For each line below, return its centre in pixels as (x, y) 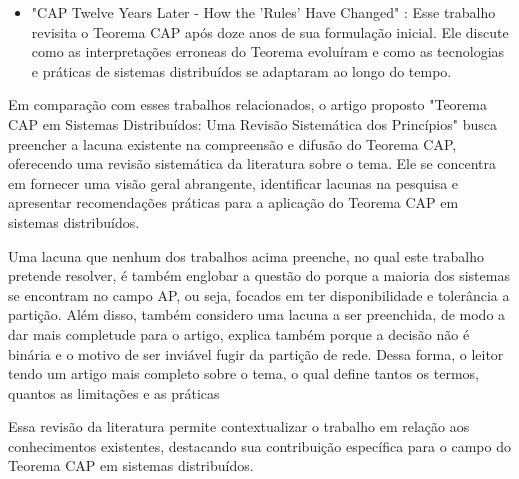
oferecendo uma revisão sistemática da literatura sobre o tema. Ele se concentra (252, 163)
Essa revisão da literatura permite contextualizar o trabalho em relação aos (239, 426)
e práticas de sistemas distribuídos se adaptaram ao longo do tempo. (241, 70)
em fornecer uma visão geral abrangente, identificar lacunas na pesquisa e (233, 182)
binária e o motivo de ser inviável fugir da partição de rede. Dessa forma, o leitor (256, 353)
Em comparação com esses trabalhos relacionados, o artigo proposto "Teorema (247, 104)
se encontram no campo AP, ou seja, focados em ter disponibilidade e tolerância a (259, 294)
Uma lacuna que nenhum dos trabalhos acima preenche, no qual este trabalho (246, 255)
